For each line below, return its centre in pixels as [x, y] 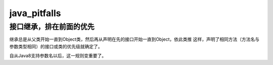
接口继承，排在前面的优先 [52, 27]
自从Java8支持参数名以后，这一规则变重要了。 [58, 56]
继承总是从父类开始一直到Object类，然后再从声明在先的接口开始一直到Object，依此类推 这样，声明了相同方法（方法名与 [134, 39]
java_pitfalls [35, 13]
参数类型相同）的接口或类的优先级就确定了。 [56, 46]
